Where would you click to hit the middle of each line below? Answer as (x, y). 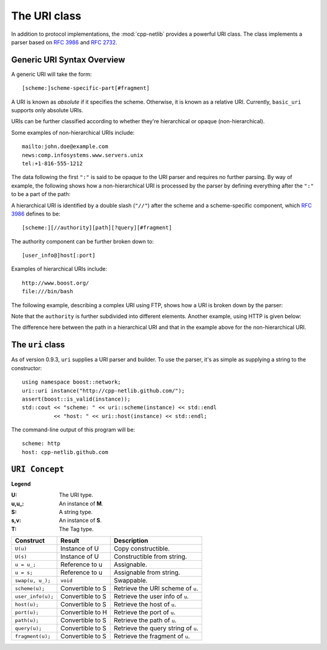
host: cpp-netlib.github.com (65, 452)
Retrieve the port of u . (144, 612)
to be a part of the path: (41, 194)
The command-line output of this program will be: (73, 430)
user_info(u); (34, 596)
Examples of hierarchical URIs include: (59, 269)
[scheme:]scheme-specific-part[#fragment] (86, 88)
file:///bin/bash (48, 292)
